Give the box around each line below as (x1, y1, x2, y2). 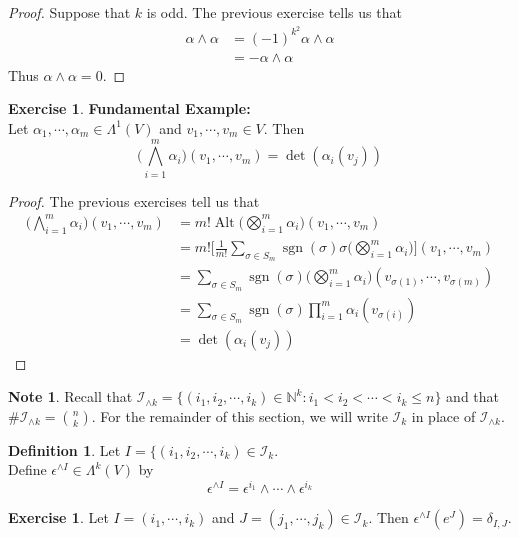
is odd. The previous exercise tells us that (146, 2, 402, 22)
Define (8, 459, 47, 480)
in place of (411, 405, 476, 426)
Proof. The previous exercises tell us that (8, 190, 260, 211)
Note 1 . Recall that (8, 386, 133, 407)
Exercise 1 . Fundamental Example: (8, 98, 251, 119)
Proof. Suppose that (8, 2, 131, 22)
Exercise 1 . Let (8, 507, 109, 528)
